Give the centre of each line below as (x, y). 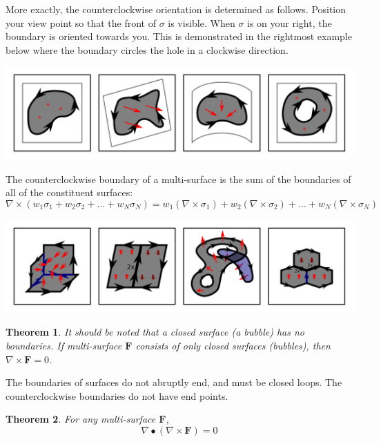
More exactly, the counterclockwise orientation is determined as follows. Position (176, 9)
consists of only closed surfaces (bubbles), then (233, 346)
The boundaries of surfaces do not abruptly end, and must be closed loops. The (174, 382)
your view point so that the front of (81, 22)
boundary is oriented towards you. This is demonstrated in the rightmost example (179, 36)
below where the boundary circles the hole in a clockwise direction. (147, 49)
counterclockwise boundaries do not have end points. (117, 395)
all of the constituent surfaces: (69, 192)
